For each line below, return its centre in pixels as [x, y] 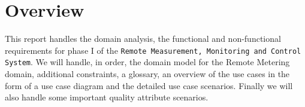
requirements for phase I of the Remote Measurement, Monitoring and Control [153, 50]
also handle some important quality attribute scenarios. [107, 97]
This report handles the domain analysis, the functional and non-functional [143, 39]
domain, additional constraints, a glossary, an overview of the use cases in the [147, 74]
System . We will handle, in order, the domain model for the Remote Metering [147, 62]
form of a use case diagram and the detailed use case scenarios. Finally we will [149, 85]
